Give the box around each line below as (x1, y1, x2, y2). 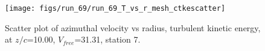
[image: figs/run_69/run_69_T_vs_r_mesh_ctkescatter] (5, 4, 226, 13)
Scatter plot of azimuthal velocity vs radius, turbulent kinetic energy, (5, 21, 261, 34)
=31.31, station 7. (74, 33, 141, 46)
